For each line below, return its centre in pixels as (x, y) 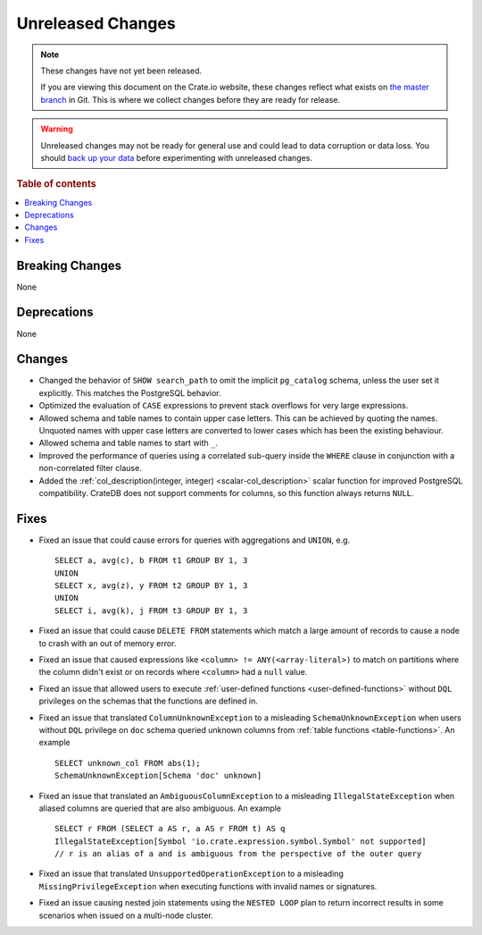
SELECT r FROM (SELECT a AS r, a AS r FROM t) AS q (170, 829)
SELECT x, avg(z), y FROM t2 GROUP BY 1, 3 (151, 586)
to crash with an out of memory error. (108, 643)
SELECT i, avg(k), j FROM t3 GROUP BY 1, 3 (151, 611)
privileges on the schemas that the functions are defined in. (148, 701)
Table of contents (57, 184)
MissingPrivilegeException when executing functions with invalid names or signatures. (208, 886)
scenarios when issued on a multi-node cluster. (126, 915)
